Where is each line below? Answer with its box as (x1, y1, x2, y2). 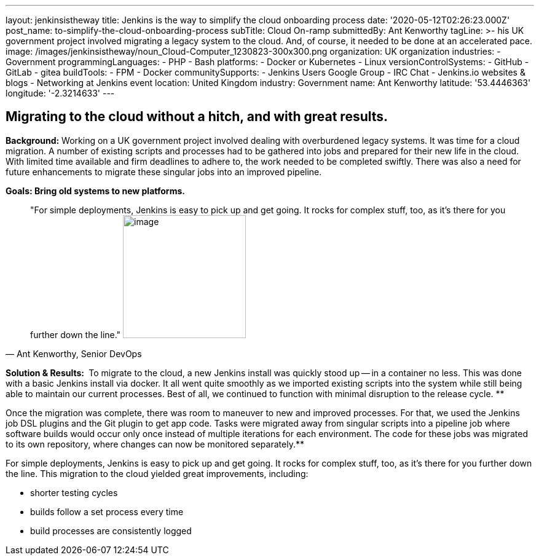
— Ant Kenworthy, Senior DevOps (6, 348, 142, 359)
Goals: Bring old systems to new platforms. (6, 185, 185, 196)
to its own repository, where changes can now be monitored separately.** (6, 438, 304, 449)
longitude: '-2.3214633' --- (6, 88, 115, 98)
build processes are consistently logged (30, 525, 192, 536)
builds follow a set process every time (30, 506, 184, 517)
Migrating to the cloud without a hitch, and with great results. (6, 109, 388, 125)
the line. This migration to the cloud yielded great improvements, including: (6, 468, 309, 479)
